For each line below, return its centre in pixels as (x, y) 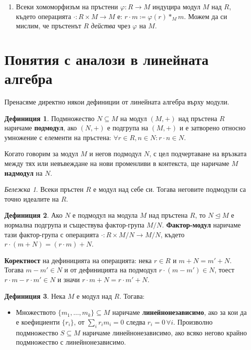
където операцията (43, 16)
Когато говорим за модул (42, 154)
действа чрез (111, 26)
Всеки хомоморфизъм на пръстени (67, 6)
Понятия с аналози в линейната (107, 59)
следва (136, 321)
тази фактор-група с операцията (52, 234)
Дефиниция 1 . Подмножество (50, 118)
